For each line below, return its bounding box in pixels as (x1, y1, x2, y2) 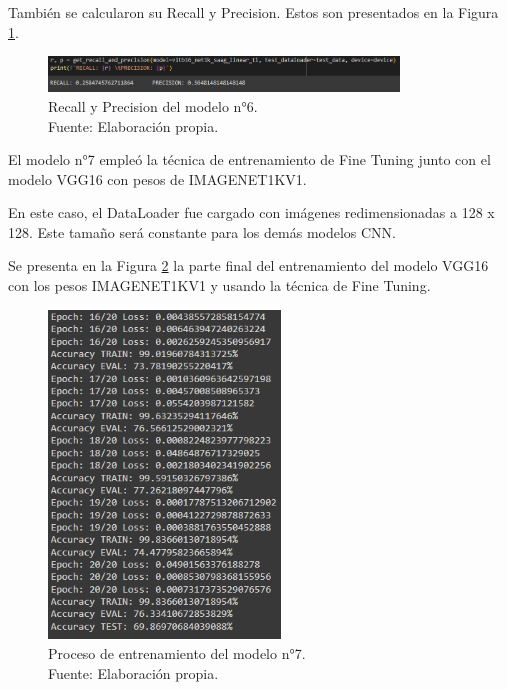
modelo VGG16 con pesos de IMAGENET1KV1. (8, 168, 307, 189)
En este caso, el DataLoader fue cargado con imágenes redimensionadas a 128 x (8, 202, 495, 223)
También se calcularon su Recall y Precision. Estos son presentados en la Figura (8, 2, 499, 22)
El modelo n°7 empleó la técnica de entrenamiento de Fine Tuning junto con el (8, 149, 491, 170)
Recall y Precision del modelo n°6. (48, 95, 258, 116)
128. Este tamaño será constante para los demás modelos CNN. (8, 221, 397, 242)
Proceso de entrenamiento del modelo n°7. (48, 643, 306, 664)
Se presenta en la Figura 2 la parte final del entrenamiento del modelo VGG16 (8, 255, 489, 276)
